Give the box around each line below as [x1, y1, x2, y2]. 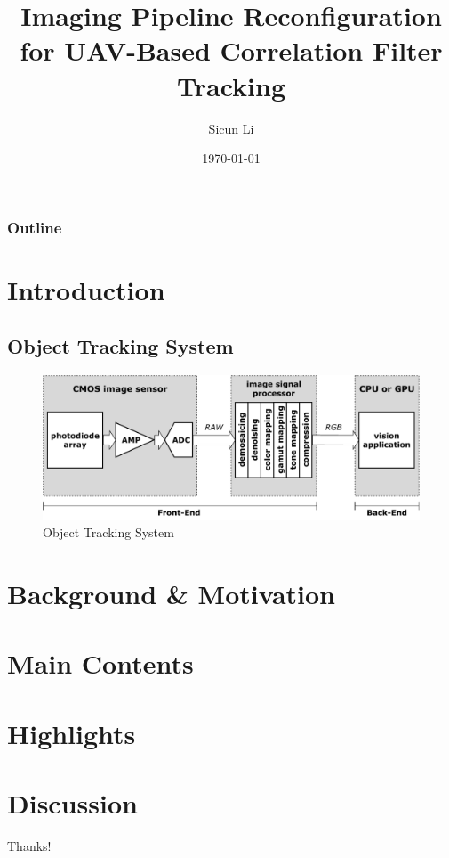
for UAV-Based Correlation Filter [20, 32, 443, 69]
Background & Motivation [7, 575, 336, 611]
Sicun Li [208, 118, 254, 137]
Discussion [7, 785, 138, 821]
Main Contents [7, 645, 194, 682]
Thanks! [7, 836, 52, 854]
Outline [7, 216, 62, 238]
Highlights [7, 715, 136, 751]
